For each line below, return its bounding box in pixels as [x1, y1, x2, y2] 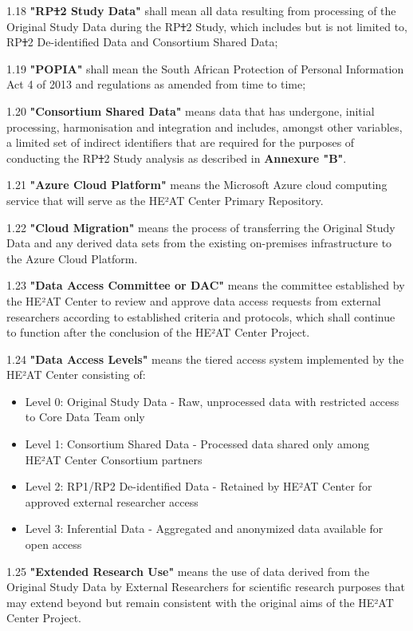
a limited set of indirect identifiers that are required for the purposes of [6, 134, 355, 151]
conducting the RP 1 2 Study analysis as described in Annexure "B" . [6, 149, 347, 166]
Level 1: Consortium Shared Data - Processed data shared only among [25, 436, 370, 452]
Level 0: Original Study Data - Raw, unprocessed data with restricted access [25, 392, 399, 409]
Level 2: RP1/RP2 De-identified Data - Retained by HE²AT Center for [25, 478, 372, 495]
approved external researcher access [25, 493, 199, 510]
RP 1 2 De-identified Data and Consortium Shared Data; [6, 34, 278, 50]
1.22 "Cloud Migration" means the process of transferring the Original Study [6, 219, 395, 235]
